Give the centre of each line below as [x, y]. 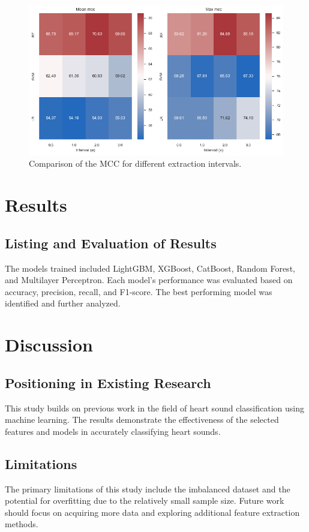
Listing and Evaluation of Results [111, 243]
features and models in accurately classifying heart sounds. [113, 431]
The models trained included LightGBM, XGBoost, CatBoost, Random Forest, [150, 268]
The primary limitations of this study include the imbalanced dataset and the [148, 489]
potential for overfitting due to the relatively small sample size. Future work [145, 501]
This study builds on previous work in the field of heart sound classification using [154, 408]
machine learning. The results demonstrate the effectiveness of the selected [142, 420]
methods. [22, 524]
